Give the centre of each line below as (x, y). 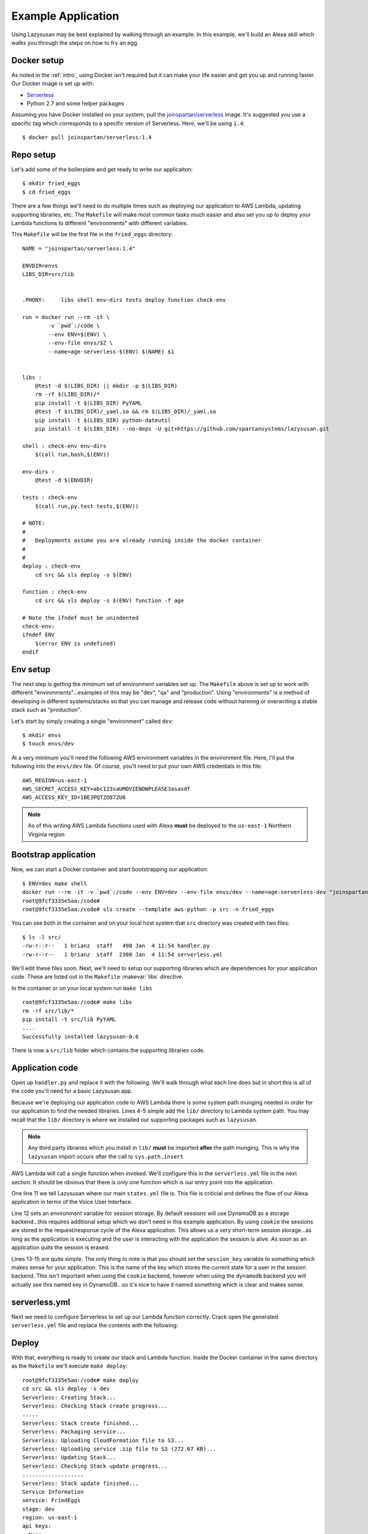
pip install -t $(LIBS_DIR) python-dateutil (103, 420)
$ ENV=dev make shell (55, 883)
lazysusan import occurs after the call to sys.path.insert (105, 1156)
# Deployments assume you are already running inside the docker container (142, 541)
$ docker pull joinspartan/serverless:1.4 (87, 137)
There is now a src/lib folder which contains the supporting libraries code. (108, 1050)
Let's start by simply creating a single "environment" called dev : (92, 721)
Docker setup (38, 60)
